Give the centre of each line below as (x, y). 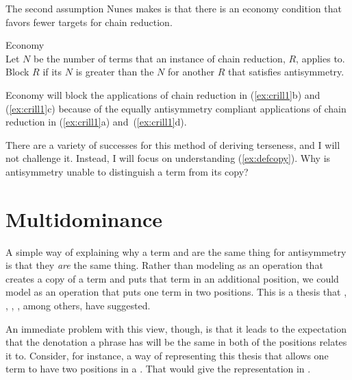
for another (191, 72)
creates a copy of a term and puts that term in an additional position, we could (172, 278)
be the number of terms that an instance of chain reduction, (159, 58)
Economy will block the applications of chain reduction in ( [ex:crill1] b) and (163, 94)
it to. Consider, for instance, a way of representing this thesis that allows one (167, 355)
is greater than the (115, 72)
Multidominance (84, 218)
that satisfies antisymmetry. (286, 72)
